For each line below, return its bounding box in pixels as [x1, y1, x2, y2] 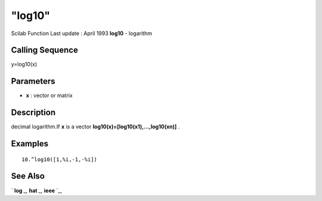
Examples [11, 139, 49, 149]
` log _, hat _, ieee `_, [11, 187, 62, 194]
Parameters [11, 76, 55, 86]
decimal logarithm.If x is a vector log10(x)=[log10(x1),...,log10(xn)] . [11, 123, 180, 130]
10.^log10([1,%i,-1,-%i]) [21, 156, 98, 163]
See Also [11, 171, 45, 181]
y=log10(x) [11, 61, 38, 68]
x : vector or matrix [26, 92, 73, 99]
